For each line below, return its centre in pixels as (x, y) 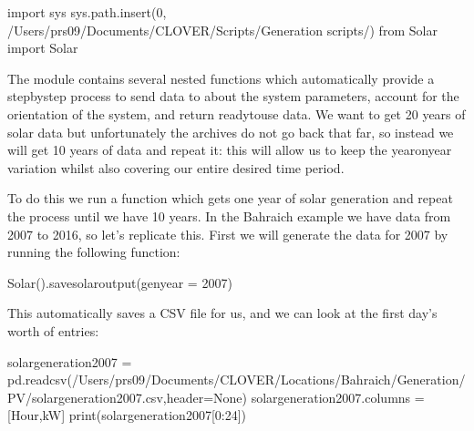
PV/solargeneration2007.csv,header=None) (127, 397)
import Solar (43, 48)
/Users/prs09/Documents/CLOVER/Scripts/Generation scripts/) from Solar (222, 30)
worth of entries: (53, 330)
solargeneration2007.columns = (338, 397)
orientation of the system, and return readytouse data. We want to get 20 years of (237, 113)
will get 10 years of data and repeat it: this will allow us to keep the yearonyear (230, 150)
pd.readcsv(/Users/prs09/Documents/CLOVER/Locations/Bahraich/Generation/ (237, 380)
